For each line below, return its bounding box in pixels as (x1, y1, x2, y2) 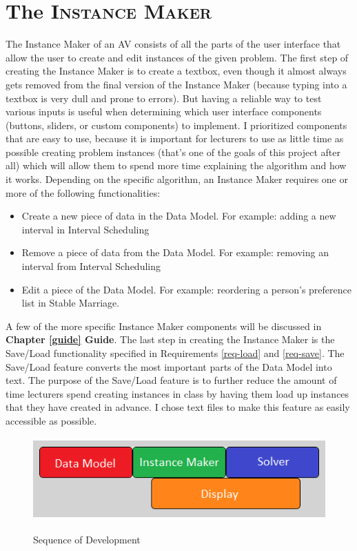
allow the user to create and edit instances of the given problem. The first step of (6, 50, 349, 64)
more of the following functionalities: (6, 185, 161, 200)
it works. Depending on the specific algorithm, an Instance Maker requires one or (6, 172, 348, 186)
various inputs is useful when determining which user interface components (6, 104, 322, 119)
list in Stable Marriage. (21, 296, 120, 310)
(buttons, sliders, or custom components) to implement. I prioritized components (6, 117, 347, 132)
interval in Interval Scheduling (21, 222, 150, 236)
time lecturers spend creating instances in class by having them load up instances (6, 386, 349, 400)
